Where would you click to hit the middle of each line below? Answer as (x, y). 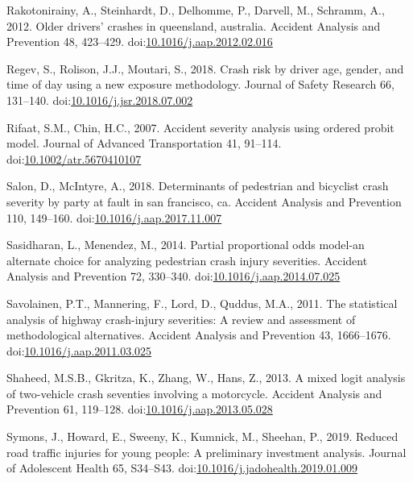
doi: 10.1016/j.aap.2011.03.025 (79, 350)
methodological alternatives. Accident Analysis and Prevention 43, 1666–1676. (199, 335)
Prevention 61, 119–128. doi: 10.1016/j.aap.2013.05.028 (140, 409)
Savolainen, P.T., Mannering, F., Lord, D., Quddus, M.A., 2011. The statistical (202, 303)
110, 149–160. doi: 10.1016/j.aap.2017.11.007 (114, 217)
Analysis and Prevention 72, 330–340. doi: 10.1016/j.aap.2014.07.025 (173, 276)
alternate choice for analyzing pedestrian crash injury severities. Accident (187, 260)
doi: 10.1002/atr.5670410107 (74, 158)
